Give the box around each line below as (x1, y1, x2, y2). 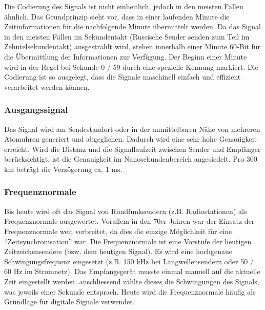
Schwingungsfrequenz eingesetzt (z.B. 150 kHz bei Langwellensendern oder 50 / (4, 256, 254, 266)
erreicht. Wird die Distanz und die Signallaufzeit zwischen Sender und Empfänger (4, 143, 261, 154)
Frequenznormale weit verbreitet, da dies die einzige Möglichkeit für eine (4, 225, 232, 236)
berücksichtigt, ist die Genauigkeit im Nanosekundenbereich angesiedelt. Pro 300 (4, 153, 257, 164)
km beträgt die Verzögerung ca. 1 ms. (4, 163, 123, 174)
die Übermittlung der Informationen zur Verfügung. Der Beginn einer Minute (4, 51, 247, 62)
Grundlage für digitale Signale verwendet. (4, 296, 135, 307)
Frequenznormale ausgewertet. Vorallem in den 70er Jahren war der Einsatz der (4, 216, 255, 226)
